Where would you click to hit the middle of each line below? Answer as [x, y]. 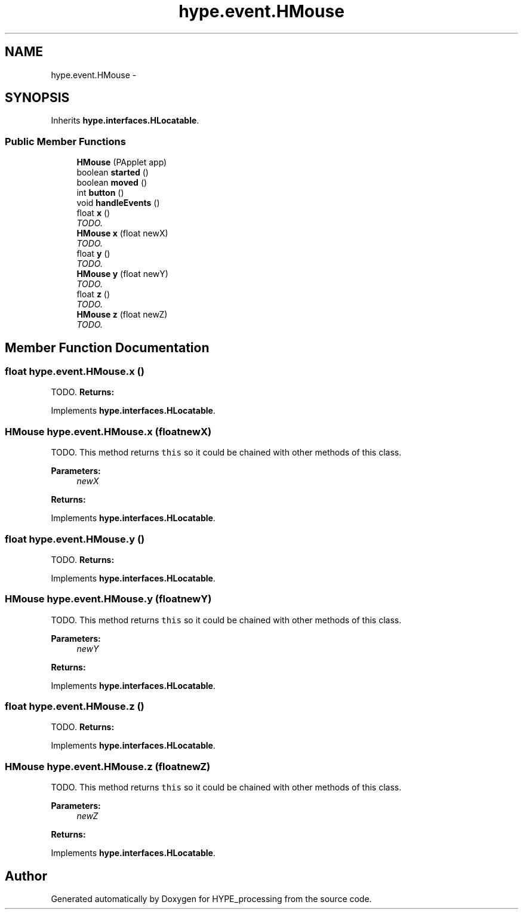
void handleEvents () [118, 203]
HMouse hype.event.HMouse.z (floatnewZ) [108, 766]
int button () [100, 193]
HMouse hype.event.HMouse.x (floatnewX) [108, 431]
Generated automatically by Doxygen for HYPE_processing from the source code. [211, 899]
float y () [93, 254]
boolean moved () [112, 183]
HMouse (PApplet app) [122, 162]
